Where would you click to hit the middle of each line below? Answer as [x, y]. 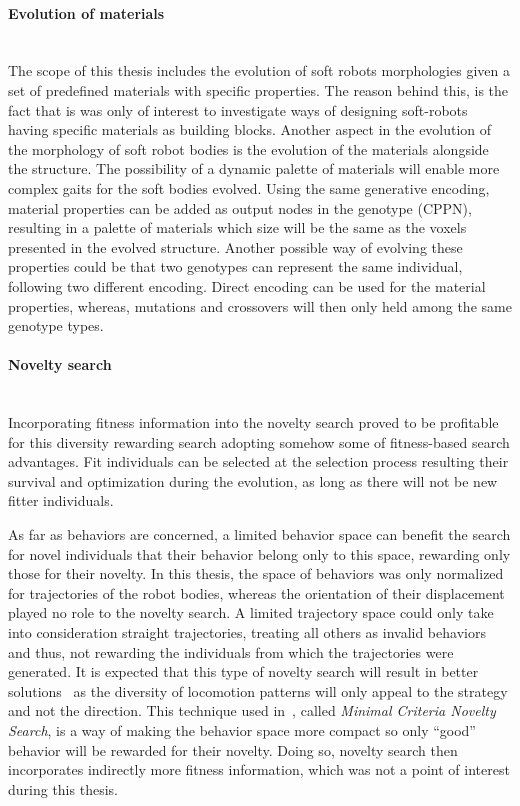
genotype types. [56, 325]
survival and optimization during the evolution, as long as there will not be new [253, 480]
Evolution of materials [86, 12]
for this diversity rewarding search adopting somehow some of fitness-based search [259, 441]
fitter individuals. [61, 500]
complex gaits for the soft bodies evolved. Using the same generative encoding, [249, 187]
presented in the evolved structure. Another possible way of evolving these [235, 246]
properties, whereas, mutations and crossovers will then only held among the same [260, 305]
